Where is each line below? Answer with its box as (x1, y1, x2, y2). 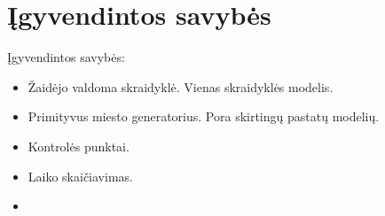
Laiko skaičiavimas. (27, 166, 133, 185)
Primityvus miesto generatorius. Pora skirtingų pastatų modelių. (27, 107, 380, 126)
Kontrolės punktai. (27, 136, 130, 155)
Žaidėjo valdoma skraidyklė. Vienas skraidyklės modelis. (27, 77, 334, 96)
